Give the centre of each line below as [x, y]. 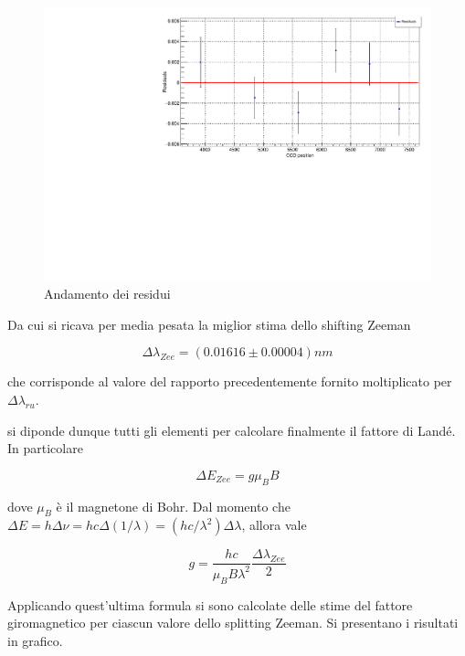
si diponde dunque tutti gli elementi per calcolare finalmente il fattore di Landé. [232, 430]
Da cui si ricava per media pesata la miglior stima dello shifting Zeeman [209, 324]
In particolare [45, 448]
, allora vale [274, 525]
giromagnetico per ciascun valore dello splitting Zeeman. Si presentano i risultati [233, 623]
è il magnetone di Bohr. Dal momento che [173, 506]
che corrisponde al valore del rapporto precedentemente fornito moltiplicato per [230, 381]
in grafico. [35, 640]
